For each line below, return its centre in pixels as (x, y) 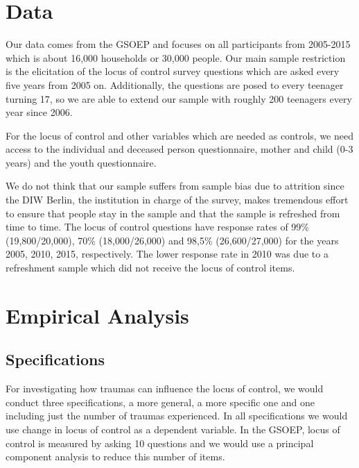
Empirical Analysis (97, 315)
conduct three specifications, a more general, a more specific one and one (160, 402)
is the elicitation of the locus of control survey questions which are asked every (173, 71)
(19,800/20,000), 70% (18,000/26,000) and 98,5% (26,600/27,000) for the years (172, 240)
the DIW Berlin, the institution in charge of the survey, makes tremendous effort (177, 200)
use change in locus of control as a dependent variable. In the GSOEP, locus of (173, 429)
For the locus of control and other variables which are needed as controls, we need (179, 135)
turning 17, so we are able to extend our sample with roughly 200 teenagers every (179, 98)
